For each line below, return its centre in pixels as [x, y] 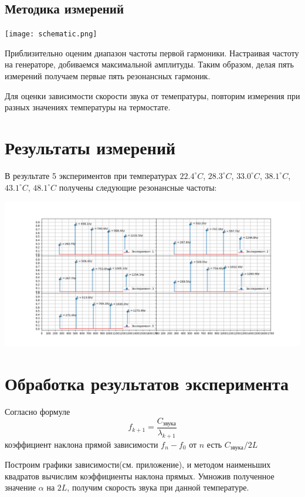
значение [21, 487]
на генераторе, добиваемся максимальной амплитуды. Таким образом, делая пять [149, 64]
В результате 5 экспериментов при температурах [91, 175]
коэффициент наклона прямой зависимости [82, 444]
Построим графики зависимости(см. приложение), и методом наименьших [138, 464]
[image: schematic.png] [51, 34]
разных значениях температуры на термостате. [88, 107]
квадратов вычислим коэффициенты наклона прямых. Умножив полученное [140, 476]
